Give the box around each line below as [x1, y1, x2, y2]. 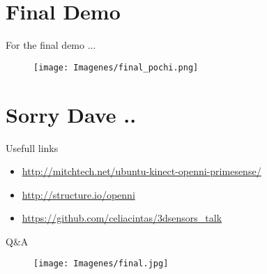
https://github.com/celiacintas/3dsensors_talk [22, 211, 222, 225]
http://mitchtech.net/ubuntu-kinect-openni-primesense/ [22, 164, 261, 178]
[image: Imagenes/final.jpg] [33, 259, 169, 269]
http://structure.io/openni [22, 187, 135, 201]
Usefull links [6, 140, 59, 155]
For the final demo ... [6, 38, 96, 52]
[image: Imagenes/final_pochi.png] [33, 62, 199, 73]
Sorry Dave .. [6, 100, 137, 128]
